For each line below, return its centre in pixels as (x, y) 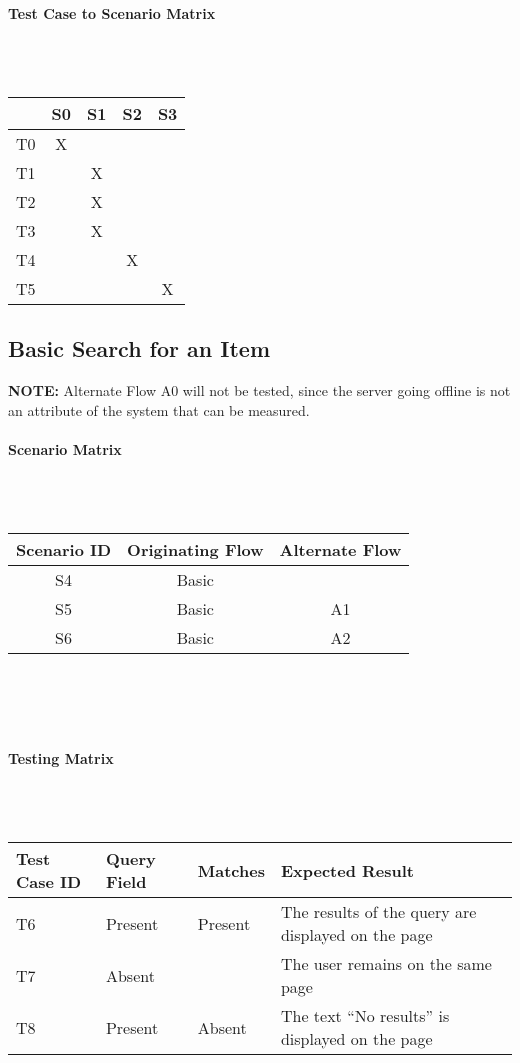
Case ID (49, 882)
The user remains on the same (386, 964)
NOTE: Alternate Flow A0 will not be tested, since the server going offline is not (259, 390)
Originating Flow (195, 550)
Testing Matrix (61, 757)
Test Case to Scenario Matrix (112, 12)
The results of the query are (378, 912)
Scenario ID (64, 550)
